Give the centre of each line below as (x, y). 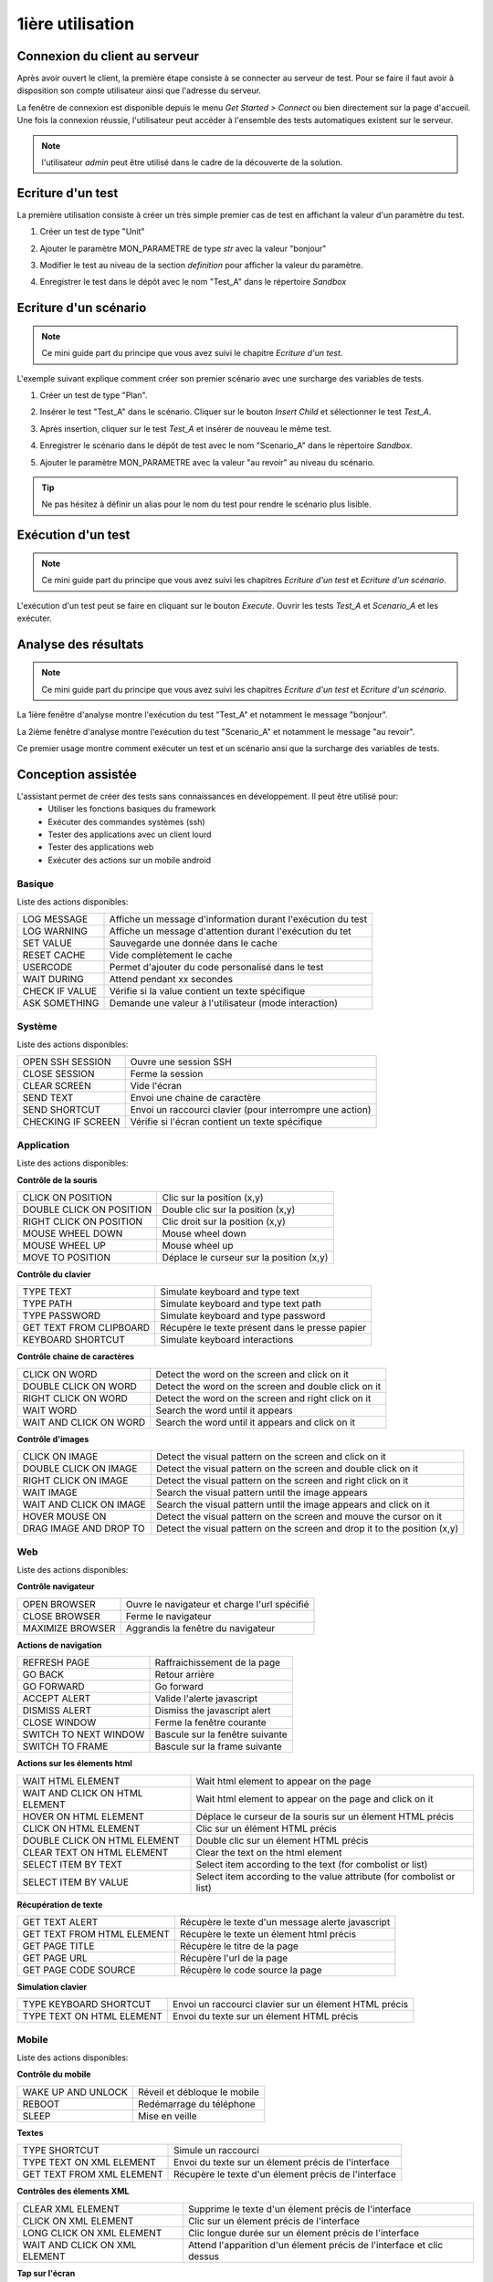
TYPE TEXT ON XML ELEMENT (89, 2162)
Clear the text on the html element (269, 1852)
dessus (203, 2256)
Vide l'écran (156, 1086)
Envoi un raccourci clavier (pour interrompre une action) (251, 1110)
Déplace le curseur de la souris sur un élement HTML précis (325, 1816)
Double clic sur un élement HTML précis (282, 1840)
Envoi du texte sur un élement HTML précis (265, 2016)
